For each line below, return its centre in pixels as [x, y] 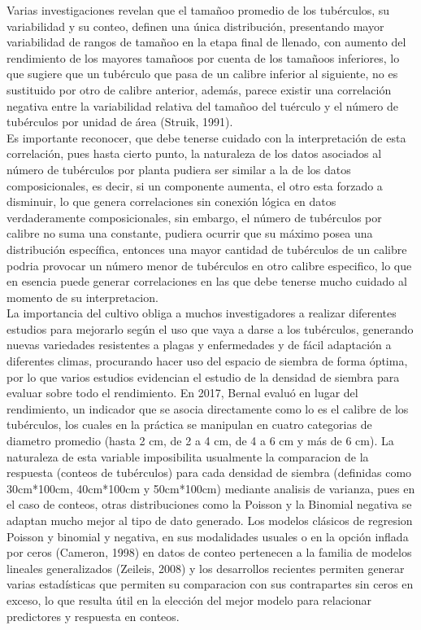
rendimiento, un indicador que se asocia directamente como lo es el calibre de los [208, 408]
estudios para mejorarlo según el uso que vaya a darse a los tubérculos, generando [210, 328]
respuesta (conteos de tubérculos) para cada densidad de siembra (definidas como [209, 472]
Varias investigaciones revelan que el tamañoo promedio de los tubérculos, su [198, 10]
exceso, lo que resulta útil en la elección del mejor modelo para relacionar [189, 599]
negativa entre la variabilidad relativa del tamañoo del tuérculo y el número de [203, 105]
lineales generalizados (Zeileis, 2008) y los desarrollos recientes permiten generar [206, 568]
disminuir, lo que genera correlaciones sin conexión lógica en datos [171, 201]
